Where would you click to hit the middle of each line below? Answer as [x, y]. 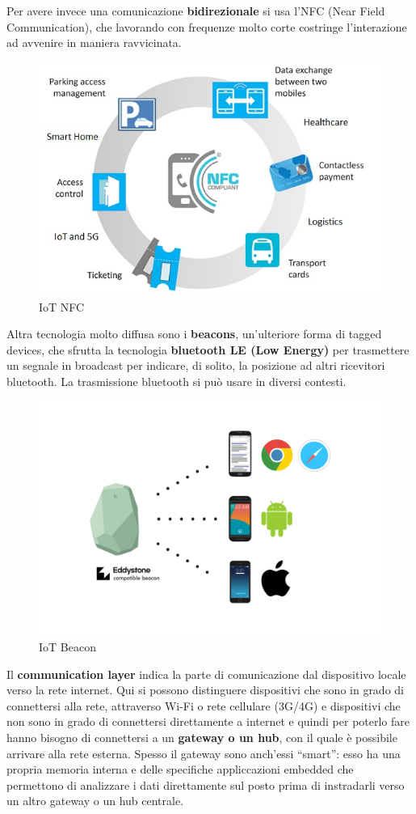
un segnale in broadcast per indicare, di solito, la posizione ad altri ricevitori [196, 365]
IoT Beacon [67, 647]
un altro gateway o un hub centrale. [95, 801]
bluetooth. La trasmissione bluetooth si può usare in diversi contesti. [176, 382]
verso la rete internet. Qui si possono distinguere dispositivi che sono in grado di [205, 690]
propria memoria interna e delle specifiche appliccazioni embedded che [180, 769]
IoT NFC [62, 306]
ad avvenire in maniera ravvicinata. [94, 42]
